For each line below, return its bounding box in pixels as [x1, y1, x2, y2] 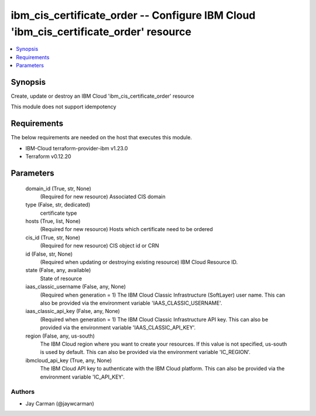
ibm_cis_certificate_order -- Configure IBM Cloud [11, 9, 256, 22]
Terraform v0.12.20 [25, 153, 71, 160]
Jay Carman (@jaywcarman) [25, 400, 95, 407]
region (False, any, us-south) [25, 332, 95, 339]
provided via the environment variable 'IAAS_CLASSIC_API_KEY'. [40, 324, 196, 331]
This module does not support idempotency [11, 103, 116, 111]
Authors [11, 388, 35, 396]
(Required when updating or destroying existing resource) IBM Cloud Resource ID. [40, 259, 238, 266]
